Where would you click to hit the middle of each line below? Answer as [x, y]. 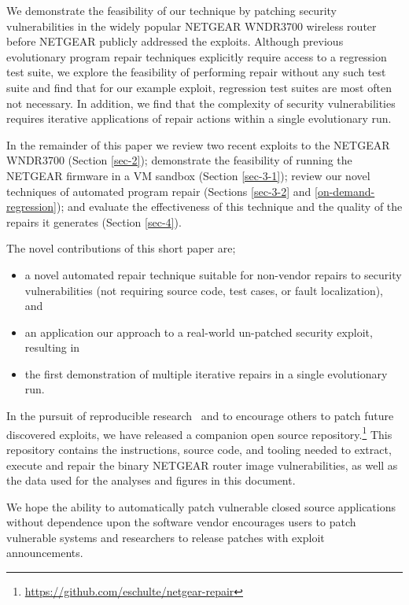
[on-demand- [345, 191]
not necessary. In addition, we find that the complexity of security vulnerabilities [201, 103]
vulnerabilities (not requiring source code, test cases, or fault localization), [204, 290]
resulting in [52, 347]
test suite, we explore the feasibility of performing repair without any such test [196, 72]
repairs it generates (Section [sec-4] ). [94, 221]
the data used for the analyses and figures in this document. [151, 480]
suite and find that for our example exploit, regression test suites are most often [199, 87]
